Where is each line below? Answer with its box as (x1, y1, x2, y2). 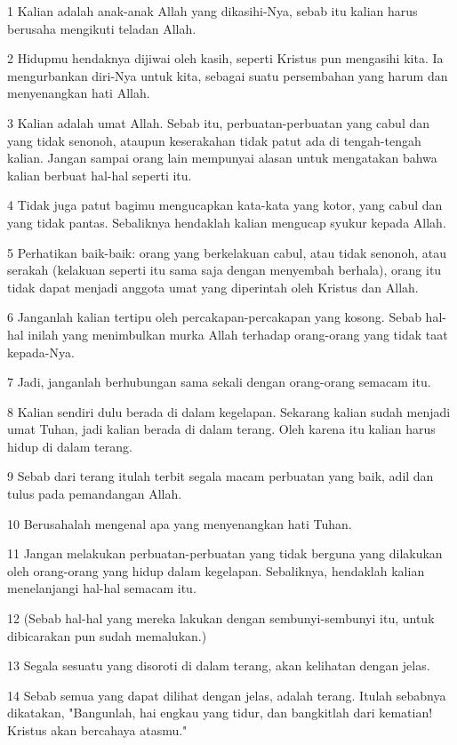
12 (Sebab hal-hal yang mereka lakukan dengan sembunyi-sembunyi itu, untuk (7, 609, 435, 628)
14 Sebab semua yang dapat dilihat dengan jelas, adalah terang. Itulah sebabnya (7, 685, 446, 704)
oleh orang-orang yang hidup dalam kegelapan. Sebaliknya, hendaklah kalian (7, 561, 425, 580)
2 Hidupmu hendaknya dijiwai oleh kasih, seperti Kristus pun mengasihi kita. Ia (7, 49, 444, 68)
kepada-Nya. (7, 342, 75, 361)
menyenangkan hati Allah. (7, 84, 150, 102)
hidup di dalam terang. (7, 437, 132, 455)
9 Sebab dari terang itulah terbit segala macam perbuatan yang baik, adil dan (7, 467, 434, 485)
